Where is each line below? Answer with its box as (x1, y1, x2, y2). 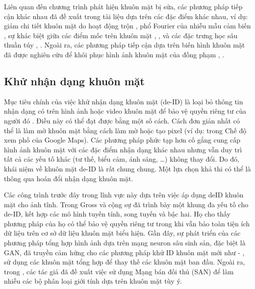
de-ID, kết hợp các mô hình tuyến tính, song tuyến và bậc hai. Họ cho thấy (4, 209, 230, 219)
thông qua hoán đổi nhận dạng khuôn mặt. (4, 173, 133, 183)
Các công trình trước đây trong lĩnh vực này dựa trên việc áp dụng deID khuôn (4, 190, 244, 200)
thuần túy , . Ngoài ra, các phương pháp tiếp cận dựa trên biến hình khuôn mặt (4, 40, 245, 50)
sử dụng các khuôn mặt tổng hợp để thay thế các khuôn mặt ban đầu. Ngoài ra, (4, 257, 245, 267)
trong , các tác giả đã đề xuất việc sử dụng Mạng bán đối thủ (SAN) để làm (4, 266, 234, 276)
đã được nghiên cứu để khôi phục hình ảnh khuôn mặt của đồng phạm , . (4, 49, 225, 59)
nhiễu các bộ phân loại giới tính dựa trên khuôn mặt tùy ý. (4, 276, 182, 286)
